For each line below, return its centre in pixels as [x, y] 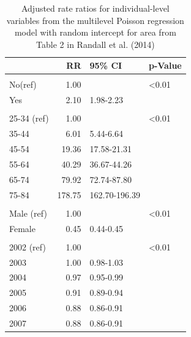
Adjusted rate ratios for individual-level [95, 8]
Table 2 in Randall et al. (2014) [95, 44]
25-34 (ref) [29, 118]
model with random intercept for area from [95, 32]
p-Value [165, 65]
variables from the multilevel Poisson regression [95, 20]
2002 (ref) [28, 246]
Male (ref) [28, 213]
